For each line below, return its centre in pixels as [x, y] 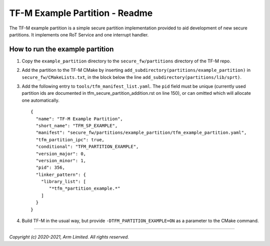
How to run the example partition [61, 49]
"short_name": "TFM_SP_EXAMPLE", [77, 125]
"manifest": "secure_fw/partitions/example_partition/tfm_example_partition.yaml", [141, 133]
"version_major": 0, [61, 154]
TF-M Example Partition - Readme [81, 13]
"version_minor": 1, [61, 160]
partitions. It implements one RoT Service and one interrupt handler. [79, 34]
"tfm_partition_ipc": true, [70, 139]
